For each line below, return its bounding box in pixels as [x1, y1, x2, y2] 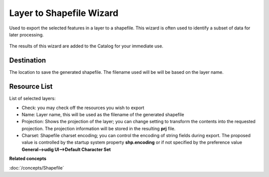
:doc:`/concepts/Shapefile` [9, 165, 64, 171]
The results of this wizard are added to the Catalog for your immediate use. [9, 43, 164, 49]
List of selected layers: [9, 95, 56, 102]
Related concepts [9, 156, 47, 162]
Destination [9, 56, 46, 65]
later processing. [9, 31, 44, 37]
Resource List [9, 82, 53, 91]
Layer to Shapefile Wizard [9, 7, 119, 18]
